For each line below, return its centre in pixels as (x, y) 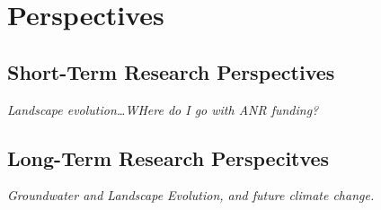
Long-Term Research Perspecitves (168, 157)
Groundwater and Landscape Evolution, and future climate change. (191, 195)
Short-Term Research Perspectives (171, 71)
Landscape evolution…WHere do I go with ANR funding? (163, 109)
